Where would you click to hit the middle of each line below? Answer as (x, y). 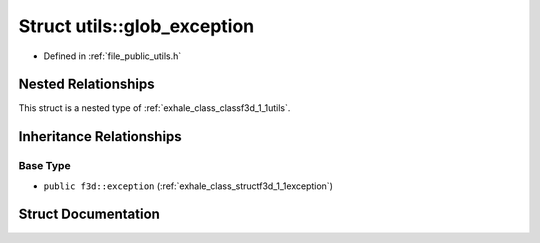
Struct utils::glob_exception (136, 26)
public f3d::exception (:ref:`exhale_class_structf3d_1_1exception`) (188, 186)
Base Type (44, 166)
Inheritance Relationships (100, 136)
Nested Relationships (86, 84)
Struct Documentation (89, 214)
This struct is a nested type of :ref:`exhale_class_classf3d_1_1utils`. (154, 108)
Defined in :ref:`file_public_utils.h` (112, 56)
